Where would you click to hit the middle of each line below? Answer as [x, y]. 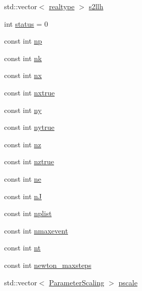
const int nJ [23, 196]
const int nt [22, 248]
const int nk [23, 58]
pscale [128, 282]
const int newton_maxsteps [48, 265]
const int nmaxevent [36, 230]
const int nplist [28, 213]
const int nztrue [29, 161]
